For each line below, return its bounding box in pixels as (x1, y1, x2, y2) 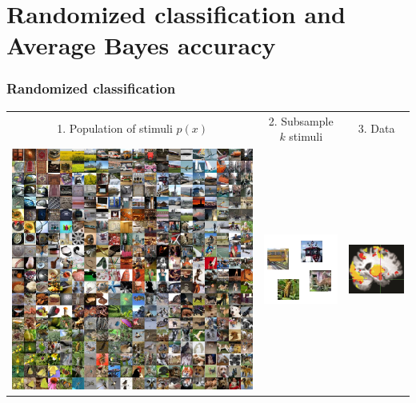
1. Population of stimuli (57, 120, 173, 137)
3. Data (358, 120, 395, 137)
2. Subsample (268, 112, 334, 129)
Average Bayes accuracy (6, 29, 276, 62)
